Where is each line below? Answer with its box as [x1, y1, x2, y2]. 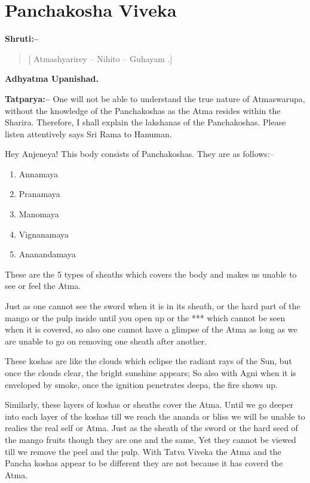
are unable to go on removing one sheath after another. [5, 334, 207, 347]
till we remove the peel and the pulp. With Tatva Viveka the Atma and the [5, 445, 281, 457]
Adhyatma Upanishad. [5, 72, 99, 85]
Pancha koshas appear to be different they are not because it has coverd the [5, 457, 283, 469]
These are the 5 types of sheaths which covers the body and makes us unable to [5, 267, 297, 280]
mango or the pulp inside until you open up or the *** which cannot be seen [5, 311, 286, 324]
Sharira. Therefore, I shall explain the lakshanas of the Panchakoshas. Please [5, 116, 286, 128]
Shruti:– [5, 32, 39, 45]
